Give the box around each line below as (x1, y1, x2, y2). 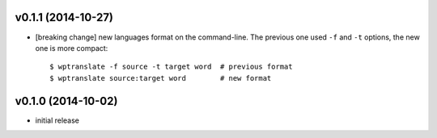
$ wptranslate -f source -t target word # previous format (49, 62, 293, 72)
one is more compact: (35, 43, 108, 52)
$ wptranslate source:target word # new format (49, 73, 272, 82)
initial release (35, 115, 80, 125)
